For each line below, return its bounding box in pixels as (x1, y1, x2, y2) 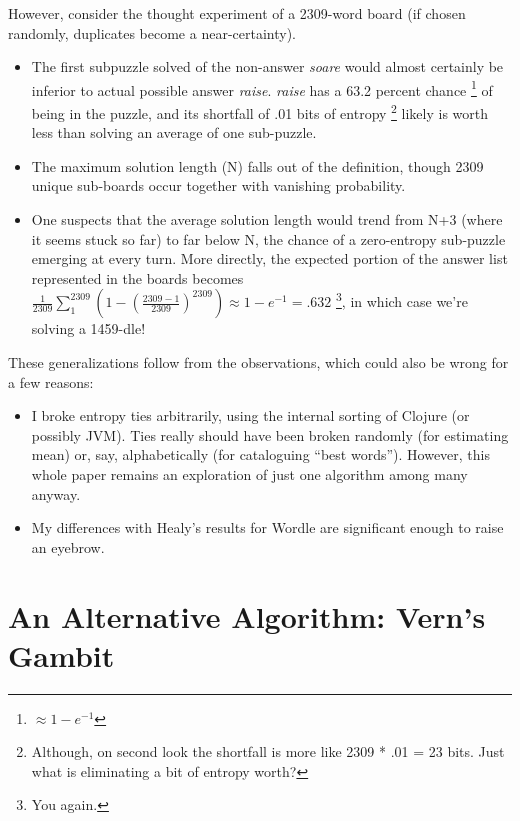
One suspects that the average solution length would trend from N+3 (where (31, 209, 503, 230)
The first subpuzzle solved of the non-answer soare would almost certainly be (31, 56, 504, 77)
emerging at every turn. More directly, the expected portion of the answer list (31, 248, 508, 269)
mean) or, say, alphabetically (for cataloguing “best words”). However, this (31, 444, 490, 465)
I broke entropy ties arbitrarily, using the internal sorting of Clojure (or (31, 405, 470, 426)
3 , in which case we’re (336, 288, 468, 312)
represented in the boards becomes (31, 267, 244, 288)
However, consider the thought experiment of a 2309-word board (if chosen (8, 3, 466, 23)
